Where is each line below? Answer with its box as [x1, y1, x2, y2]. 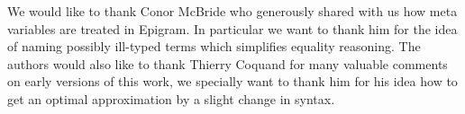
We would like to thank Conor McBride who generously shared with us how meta [7, 2, 458, 20]
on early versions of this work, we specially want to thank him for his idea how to [7, 72, 458, 91]
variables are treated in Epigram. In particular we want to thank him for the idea [7, 19, 458, 38]
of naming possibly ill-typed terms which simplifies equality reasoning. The [7, 37, 421, 56]
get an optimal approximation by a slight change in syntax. [7, 89, 335, 108]
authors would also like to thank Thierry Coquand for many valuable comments [7, 54, 448, 73]
